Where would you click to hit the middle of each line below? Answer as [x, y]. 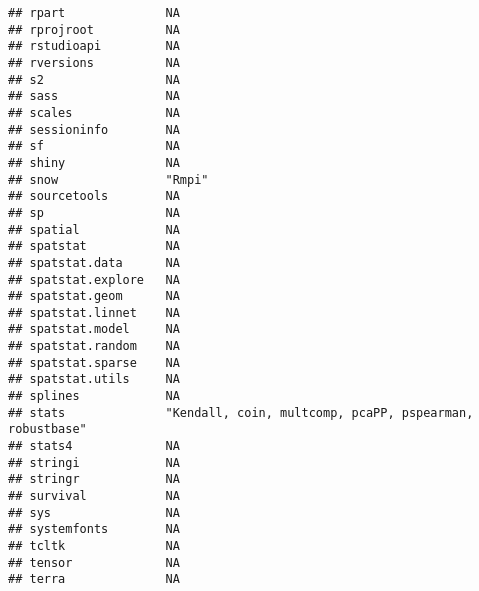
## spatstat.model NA [94, 329]
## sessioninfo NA [94, 129]
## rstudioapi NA [94, 46]
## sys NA [94, 512]
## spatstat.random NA [94, 346]
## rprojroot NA [94, 29]
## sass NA [94, 96]
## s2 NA [94, 79]
